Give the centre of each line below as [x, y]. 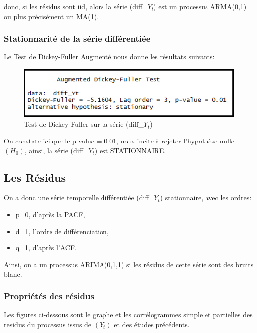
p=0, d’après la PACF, [50, 214]
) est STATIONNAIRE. [130, 150]
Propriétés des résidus [49, 296]
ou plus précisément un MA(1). [51, 16]
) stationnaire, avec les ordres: [206, 198]
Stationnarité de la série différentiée [77, 38]
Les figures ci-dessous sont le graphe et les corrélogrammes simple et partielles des [128, 314]
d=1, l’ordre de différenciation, [62, 231]
